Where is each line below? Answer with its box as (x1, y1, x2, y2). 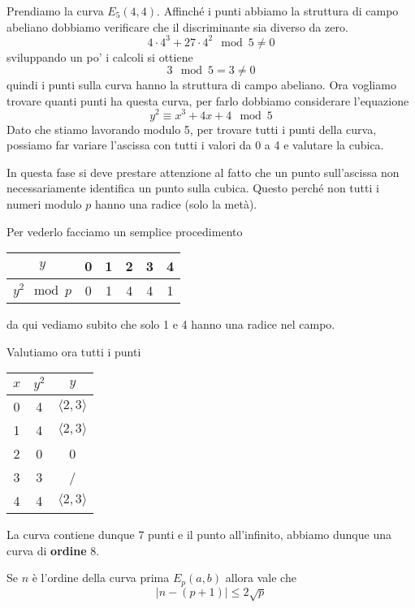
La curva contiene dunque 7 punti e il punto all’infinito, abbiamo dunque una (6, 526, 391, 543)
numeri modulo (6, 195, 82, 212)
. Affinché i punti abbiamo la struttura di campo (157, 2, 399, 19)
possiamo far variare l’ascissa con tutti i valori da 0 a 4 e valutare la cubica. (6, 136, 384, 153)
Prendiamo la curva (6, 2, 104, 19)
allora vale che (225, 569, 296, 586)
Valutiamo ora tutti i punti (6, 343, 141, 360)
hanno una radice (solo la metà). (94, 195, 257, 212)
